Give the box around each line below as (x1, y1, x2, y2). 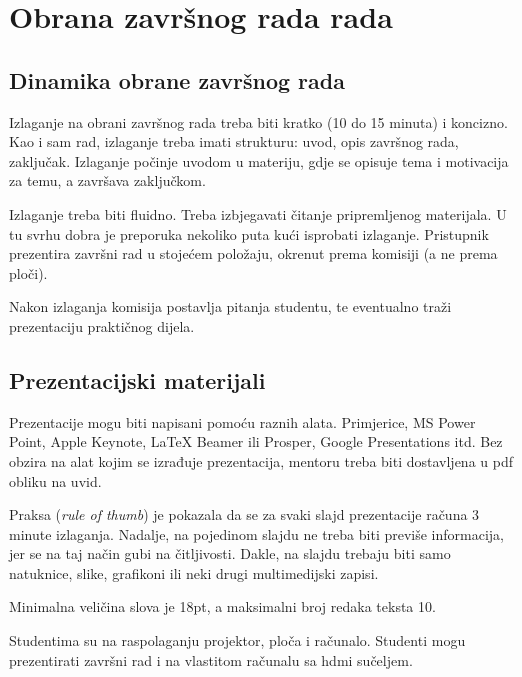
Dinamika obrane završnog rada (9, 64, 345, 95)
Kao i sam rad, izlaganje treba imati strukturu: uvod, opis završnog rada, (9, 131, 459, 152)
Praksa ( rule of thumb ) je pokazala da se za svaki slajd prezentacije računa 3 (9, 504, 480, 525)
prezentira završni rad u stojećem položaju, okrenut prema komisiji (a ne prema (9, 243, 498, 264)
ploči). (9, 262, 48, 283)
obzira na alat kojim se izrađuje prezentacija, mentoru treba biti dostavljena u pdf (9, 450, 513, 471)
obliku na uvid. (9, 470, 102, 491)
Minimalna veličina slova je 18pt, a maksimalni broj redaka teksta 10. (9, 596, 436, 617)
